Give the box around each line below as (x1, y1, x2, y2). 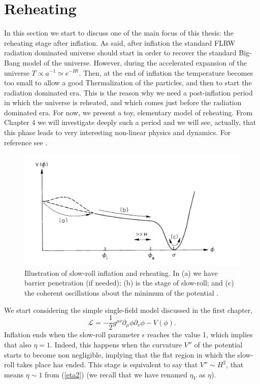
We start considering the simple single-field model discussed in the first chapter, (4, 304, 253, 315)
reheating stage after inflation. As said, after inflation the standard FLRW (4, 37, 235, 48)
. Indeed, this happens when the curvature (50, 339, 182, 349)
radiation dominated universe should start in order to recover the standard (4, 47, 237, 58)
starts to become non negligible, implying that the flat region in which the (4, 349, 235, 360)
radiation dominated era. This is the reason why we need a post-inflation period (4, 87, 253, 98)
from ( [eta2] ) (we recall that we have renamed (45, 369, 187, 379)
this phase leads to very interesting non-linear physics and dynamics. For (4, 127, 231, 138)
